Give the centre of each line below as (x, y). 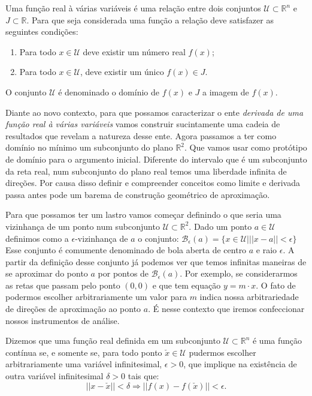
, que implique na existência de (240, 364)
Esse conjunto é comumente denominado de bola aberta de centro (126, 250)
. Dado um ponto (220, 226)
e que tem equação (187, 285)
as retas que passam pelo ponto (63, 285)
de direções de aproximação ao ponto (73, 309)
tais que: (143, 376)
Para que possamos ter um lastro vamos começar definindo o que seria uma (143, 214)
